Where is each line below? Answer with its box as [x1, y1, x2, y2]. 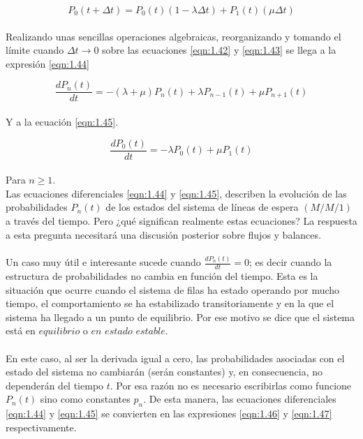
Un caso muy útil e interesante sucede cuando [6, 255, 201, 269]
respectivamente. [6, 419, 77, 434]
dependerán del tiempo [6, 378, 104, 392]
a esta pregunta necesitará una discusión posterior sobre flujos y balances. [6, 227, 321, 241]
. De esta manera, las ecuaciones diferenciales [143, 392, 336, 406]
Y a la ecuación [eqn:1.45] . [6, 114, 119, 129]
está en [6, 323, 36, 338]
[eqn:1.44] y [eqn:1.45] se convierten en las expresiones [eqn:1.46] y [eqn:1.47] [6, 406, 332, 421]
